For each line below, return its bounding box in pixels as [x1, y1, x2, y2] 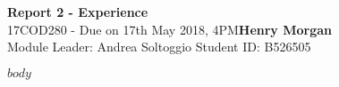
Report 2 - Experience [7, 3, 148, 20]
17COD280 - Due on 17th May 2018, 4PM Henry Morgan [7, 20, 333, 38]
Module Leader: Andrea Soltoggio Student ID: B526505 [7, 37, 311, 56]
